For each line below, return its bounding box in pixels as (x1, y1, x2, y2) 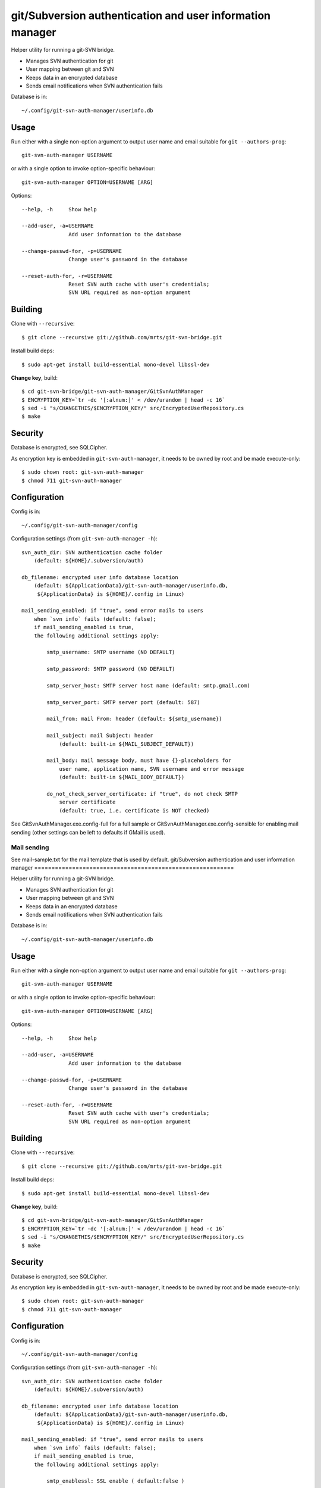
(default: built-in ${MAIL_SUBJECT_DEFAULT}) (59, 740, 194, 747)
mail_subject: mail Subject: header (46, 732, 154, 739)
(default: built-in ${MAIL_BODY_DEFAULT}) (59, 774, 185, 781)
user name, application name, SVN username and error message (59, 765, 244, 772)
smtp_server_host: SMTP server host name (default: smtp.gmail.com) (46, 682, 251, 689)
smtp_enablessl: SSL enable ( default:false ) (46, 1478, 185, 1484)
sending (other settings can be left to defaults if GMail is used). (11, 829, 166, 836)
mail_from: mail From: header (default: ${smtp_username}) (46, 715, 222, 723)
